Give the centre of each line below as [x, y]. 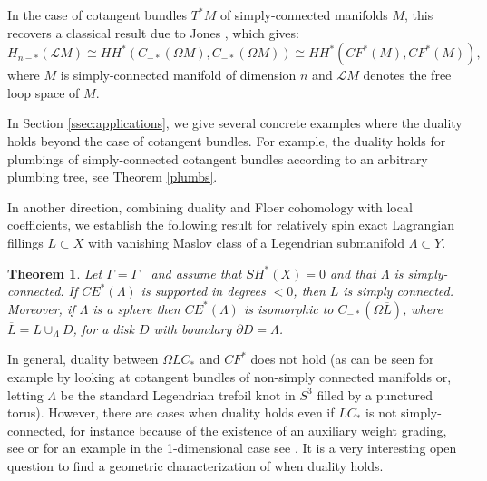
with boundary [193, 328]
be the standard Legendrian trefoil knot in [178, 394]
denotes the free [407, 75]
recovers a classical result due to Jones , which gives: [153, 32]
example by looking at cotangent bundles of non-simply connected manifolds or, [229, 376]
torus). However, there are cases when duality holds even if [171, 412]
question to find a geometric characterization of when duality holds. [195, 465]
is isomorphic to [288, 308]
